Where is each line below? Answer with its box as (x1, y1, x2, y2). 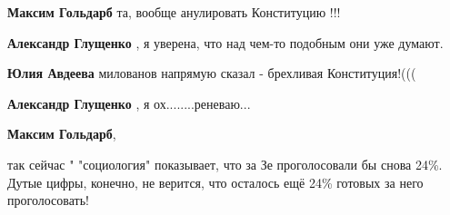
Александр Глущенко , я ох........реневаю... (7, 93, 251, 112)
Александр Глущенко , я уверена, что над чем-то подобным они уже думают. (7, 33, 444, 52)
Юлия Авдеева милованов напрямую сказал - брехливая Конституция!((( (7, 64, 416, 83)
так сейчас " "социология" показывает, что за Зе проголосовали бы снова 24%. (7, 154, 443, 173)
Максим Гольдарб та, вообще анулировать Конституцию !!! (7, 3, 341, 21)
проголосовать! (7, 191, 89, 210)
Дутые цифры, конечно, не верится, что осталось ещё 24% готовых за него (7, 172, 424, 191)
